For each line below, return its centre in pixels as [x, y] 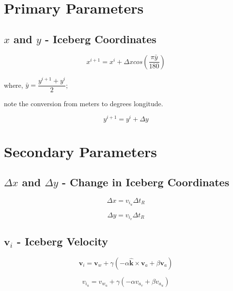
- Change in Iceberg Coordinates [146, 182]
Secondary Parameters [81, 151]
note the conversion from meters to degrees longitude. [84, 103]
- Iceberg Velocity [62, 241]
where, [14, 85]
